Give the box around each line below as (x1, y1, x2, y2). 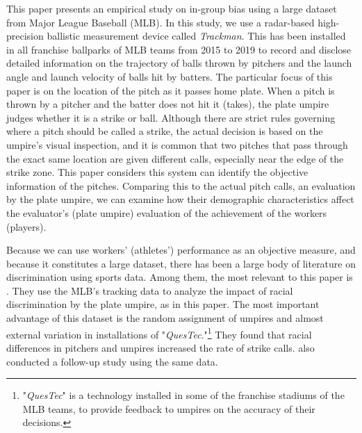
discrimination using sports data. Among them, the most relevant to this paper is (6, 270, 353, 284)
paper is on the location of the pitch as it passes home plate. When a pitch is (6, 83, 335, 97)
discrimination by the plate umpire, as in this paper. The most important (6, 297, 320, 311)
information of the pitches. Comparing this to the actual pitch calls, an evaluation (6, 178, 356, 193)
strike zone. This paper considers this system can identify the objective (6, 165, 308, 179)
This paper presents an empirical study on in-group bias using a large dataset (6, 1, 337, 15)
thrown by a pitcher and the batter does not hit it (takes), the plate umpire (6, 97, 329, 111)
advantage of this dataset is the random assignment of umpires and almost (6, 311, 324, 325)
